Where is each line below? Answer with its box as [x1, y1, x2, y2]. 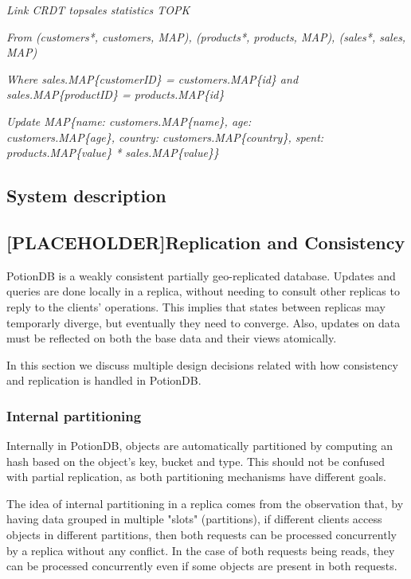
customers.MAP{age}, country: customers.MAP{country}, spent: [6, 128, 324, 145]
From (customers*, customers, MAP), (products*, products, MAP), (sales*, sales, [6, 28, 406, 45]
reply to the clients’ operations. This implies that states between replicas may [6, 298, 386, 315]
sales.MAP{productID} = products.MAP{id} [6, 86, 225, 103]
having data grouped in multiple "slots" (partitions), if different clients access [6, 511, 382, 527]
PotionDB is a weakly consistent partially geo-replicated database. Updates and [6, 267, 396, 284]
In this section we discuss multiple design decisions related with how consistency [6, 356, 398, 373]
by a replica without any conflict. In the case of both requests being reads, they [6, 542, 395, 558]
